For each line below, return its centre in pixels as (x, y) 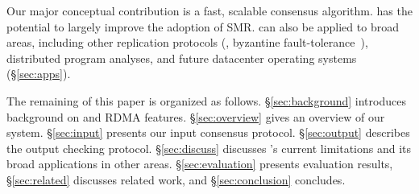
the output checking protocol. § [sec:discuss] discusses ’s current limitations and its (209, 148)
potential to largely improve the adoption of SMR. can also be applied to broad (203, 26)
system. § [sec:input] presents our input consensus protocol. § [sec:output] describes (208, 132)
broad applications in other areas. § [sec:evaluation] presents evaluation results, (200, 164)
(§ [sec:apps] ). (39, 74)
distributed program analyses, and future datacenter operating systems (182, 58)
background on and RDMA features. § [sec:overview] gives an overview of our (196, 116)
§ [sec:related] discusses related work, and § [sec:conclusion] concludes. (176, 179)
